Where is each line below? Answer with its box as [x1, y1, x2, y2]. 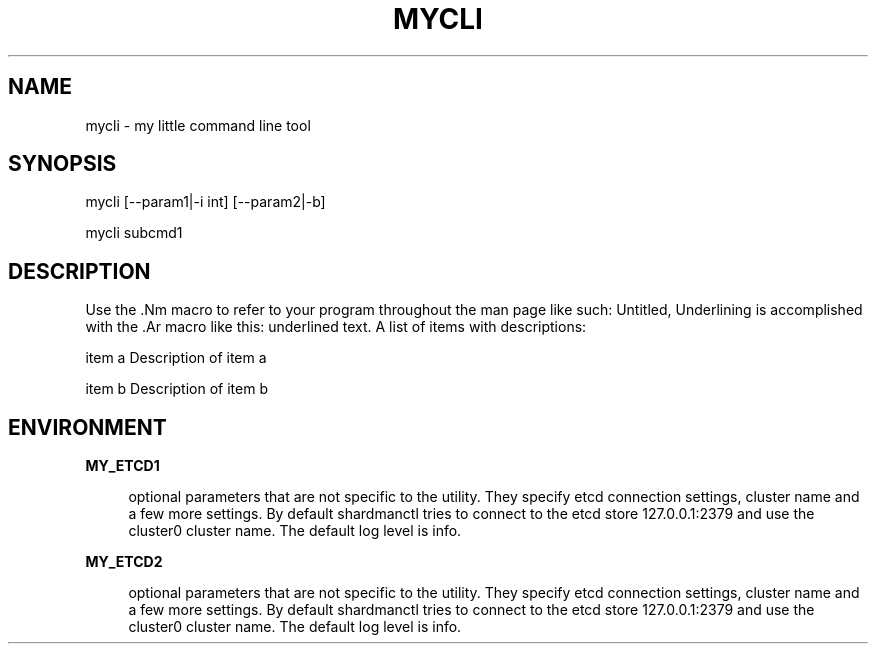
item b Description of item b [85, 380, 268, 398]
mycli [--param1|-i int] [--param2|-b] [85, 193, 326, 211]
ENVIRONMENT [8, 414, 167, 440]
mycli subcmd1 [85, 224, 183, 242]
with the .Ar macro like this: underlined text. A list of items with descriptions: [85, 318, 587, 336]
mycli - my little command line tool [85, 116, 311, 134]
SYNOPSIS [8, 151, 117, 177]
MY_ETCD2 [85, 553, 163, 571]
